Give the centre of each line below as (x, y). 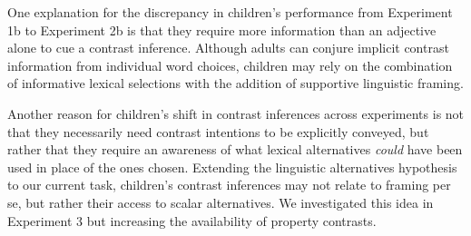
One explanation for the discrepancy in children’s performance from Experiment (230, 12)
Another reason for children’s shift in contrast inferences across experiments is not (236, 113)
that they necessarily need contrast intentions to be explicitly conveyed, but (218, 131)
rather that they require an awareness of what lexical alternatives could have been (235, 149)
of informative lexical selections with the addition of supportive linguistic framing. (235, 83)
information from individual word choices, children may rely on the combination (230, 65)
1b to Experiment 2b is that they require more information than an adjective (222, 29)
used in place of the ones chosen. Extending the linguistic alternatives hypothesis (232, 167)
